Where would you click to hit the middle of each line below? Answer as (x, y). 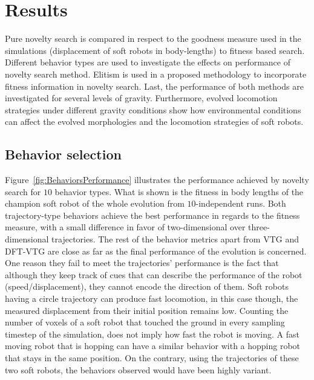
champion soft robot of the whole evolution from (95, 203)
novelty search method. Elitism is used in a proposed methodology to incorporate (156, 74)
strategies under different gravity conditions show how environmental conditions (153, 109)
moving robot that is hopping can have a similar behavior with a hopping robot (153, 346)
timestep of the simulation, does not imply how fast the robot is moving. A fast (152, 334)
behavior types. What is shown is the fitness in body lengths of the (179, 191)
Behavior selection (63, 154)
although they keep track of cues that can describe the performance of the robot (154, 274)
